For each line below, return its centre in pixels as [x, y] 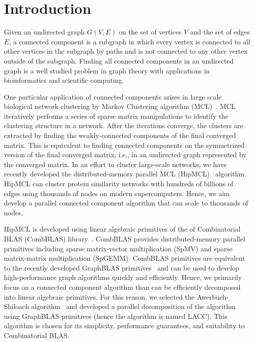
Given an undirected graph [44, 32]
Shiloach [16, 306]
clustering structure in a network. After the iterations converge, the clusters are [124, 125]
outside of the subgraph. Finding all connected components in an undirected [119, 60]
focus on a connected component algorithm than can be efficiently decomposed [122, 287]
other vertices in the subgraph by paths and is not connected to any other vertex [126, 51]
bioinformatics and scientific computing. [64, 80]
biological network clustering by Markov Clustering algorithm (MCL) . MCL [120, 106]
